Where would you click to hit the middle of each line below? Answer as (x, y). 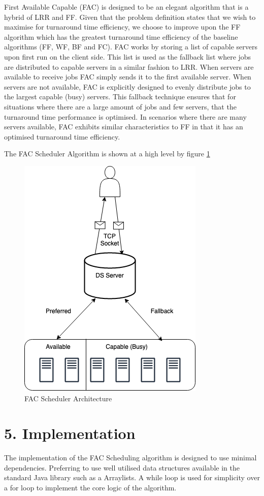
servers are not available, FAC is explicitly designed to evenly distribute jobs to (127, 86)
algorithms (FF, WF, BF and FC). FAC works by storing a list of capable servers (131, 47)
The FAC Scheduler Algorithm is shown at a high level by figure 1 (107, 154)
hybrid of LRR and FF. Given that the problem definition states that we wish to (130, 17)
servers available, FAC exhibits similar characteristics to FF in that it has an (124, 127)
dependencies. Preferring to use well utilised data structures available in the (122, 467)
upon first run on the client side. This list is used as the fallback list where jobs (128, 56)
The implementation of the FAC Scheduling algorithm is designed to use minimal (130, 458)
